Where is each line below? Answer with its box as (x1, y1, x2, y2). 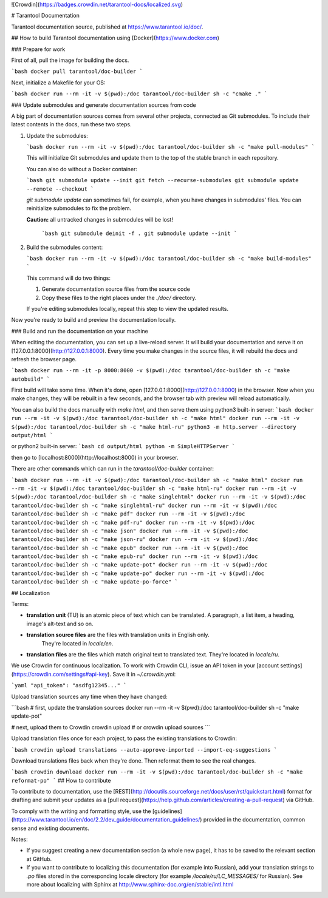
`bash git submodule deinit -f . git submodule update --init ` (41, 230, 237, 237)
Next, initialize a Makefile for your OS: (11, 79, 106, 86)
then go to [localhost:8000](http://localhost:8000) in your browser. (11, 454, 179, 461)
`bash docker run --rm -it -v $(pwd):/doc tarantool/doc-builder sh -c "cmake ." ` (11, 90, 268, 97)
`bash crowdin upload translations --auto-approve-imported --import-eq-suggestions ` (11, 746, 278, 753)
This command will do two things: (26, 274, 111, 282)
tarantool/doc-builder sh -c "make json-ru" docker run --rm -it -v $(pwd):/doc (11, 536, 258, 543)
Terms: (11, 600, 29, 608)
